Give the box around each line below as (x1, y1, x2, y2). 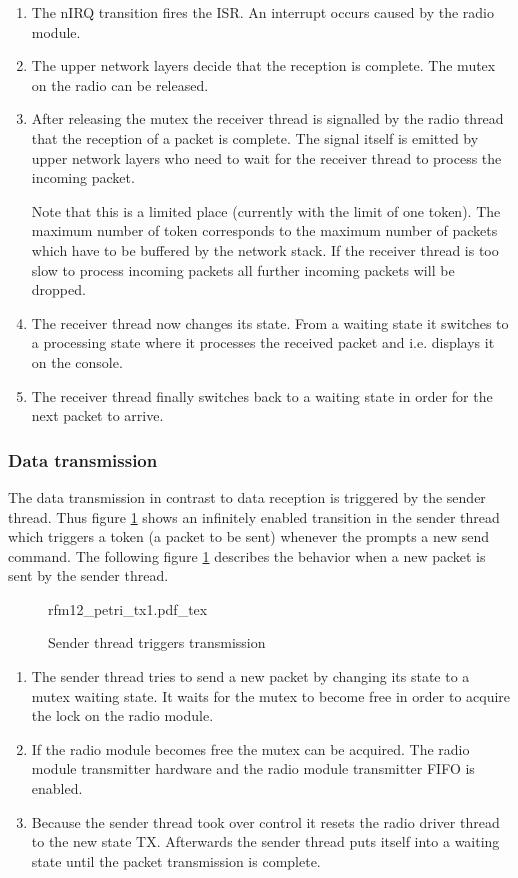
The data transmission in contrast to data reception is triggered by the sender (8, 486, 486, 507)
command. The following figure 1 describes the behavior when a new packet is (8, 545, 486, 566)
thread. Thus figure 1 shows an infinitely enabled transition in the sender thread (8, 506, 500, 527)
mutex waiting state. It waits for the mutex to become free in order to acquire (31, 685, 511, 706)
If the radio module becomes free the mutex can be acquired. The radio (31, 738, 470, 759)
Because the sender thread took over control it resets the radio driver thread (31, 811, 500, 832)
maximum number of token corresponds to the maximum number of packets (31, 220, 498, 241)
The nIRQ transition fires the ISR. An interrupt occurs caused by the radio (31, 2, 494, 22)
